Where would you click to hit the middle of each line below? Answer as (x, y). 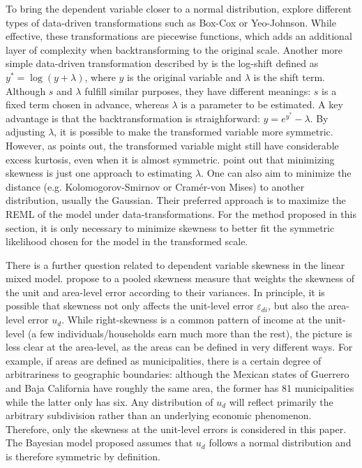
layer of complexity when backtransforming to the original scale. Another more (174, 49)
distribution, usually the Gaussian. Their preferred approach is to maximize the (176, 200)
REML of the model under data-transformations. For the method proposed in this (181, 213)
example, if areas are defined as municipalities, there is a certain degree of (164, 360)
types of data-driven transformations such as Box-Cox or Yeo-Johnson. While (171, 22)
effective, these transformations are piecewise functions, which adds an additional (179, 36)
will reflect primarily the (281, 401)
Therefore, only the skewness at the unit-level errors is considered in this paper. (176, 429)
